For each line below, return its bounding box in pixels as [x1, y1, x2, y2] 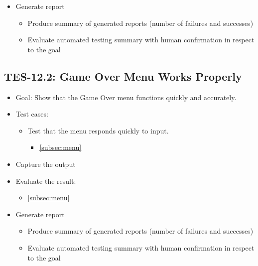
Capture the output [15, 158, 76, 169]
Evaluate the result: [15, 175, 76, 186]
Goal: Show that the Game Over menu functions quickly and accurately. [15, 92, 237, 102]
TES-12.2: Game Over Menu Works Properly [4, 68, 242, 84]
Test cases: [15, 109, 48, 119]
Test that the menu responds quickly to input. [27, 125, 169, 135]
